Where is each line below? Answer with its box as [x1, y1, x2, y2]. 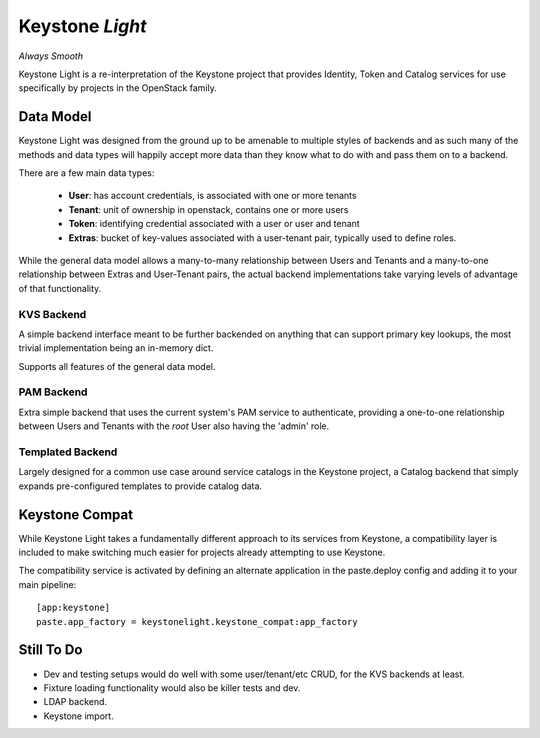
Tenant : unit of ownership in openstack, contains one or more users [68, 203, 349, 215]
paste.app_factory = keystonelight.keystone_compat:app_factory [36, 616, 359, 627]
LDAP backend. [43, 696, 108, 708]
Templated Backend [18, 445, 118, 459]
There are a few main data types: [18, 167, 155, 179]
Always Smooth [18, 50, 84, 62]
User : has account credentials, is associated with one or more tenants [68, 190, 357, 202]
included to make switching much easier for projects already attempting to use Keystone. [18, 546, 386, 559]
